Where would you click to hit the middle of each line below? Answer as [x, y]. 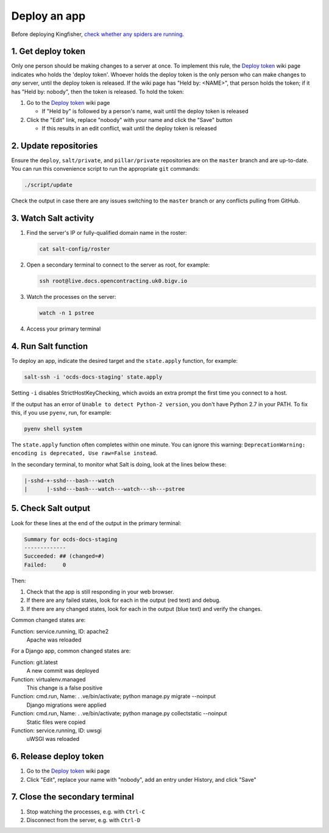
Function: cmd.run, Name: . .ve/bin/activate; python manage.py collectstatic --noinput [119, 713]
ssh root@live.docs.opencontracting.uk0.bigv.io [113, 281]
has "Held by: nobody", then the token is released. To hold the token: [97, 91]
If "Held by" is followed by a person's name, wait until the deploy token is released [145, 111]
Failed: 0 [45, 565]
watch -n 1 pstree [67, 313]
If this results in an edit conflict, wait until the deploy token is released [129, 129]
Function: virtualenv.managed [48, 679]
